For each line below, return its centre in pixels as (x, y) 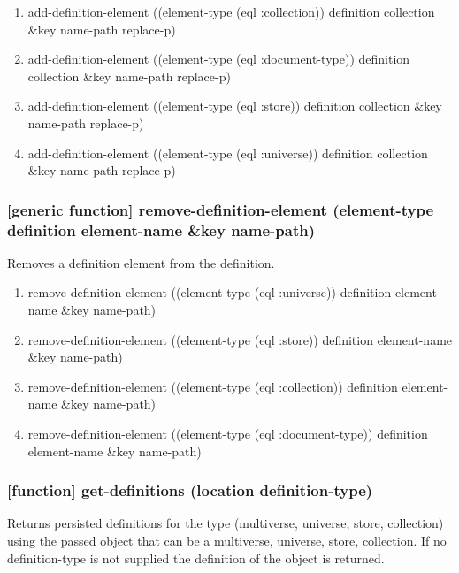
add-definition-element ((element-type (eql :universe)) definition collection (228, 153)
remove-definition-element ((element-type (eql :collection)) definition (213, 386)
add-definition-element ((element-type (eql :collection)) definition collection (231, 11)
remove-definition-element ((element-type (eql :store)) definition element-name (240, 339)
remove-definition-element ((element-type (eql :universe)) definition (210, 292)
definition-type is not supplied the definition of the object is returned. (196, 558)
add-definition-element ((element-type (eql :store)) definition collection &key (235, 106)
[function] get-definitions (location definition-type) (190, 490)
